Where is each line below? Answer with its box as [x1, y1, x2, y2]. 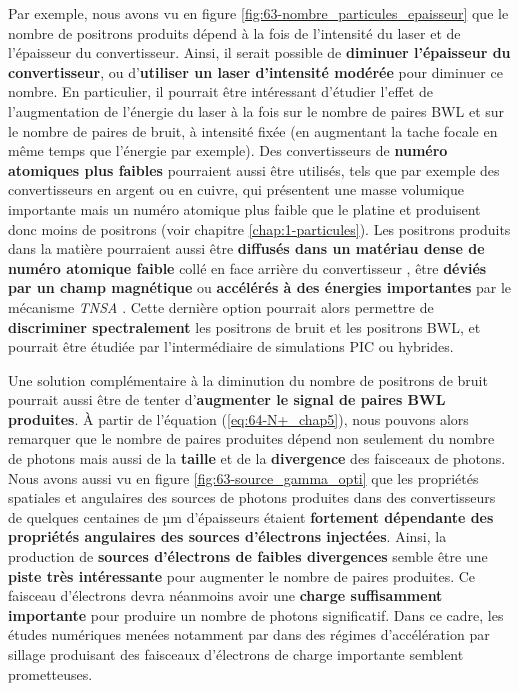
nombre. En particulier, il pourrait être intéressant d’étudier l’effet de [8, 81, 433, 102]
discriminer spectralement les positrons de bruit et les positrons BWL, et [8, 316, 481, 337]
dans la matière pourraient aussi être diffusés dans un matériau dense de [8, 238, 485, 259]
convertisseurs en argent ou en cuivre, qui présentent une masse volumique [8, 179, 465, 200]
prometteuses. [8, 663, 93, 684]
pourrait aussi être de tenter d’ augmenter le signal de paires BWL [8, 389, 446, 410]
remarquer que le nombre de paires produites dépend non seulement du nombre [8, 428, 495, 449]
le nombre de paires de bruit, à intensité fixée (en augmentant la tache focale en [8, 120, 498, 141]
